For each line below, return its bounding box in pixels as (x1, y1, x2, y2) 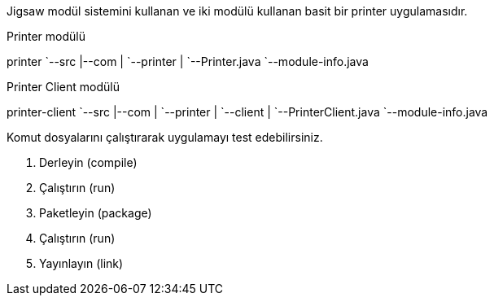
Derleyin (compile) (39, 155, 138, 169)
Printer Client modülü (7, 80, 120, 94)
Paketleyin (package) (39, 206, 152, 220)
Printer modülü (7, 29, 86, 43)
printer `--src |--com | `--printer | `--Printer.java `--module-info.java (7, 55, 369, 68)
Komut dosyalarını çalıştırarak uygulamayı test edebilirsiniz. (7, 130, 323, 144)
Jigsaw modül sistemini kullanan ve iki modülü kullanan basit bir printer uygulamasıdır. (7, 4, 468, 18)
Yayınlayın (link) (39, 256, 124, 270)
